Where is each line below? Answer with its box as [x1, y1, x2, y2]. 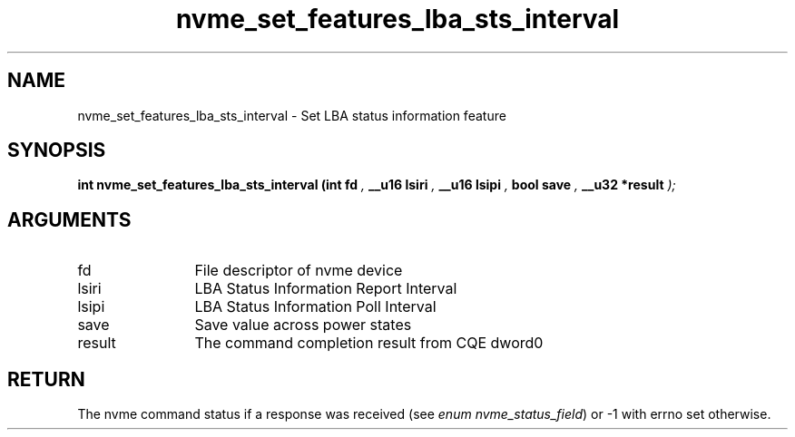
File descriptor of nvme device [194, 261, 403, 280]
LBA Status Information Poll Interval [194, 297, 437, 316]
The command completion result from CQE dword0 [194, 334, 544, 353]
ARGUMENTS [7, 208, 132, 231]
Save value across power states [194, 316, 412, 335]
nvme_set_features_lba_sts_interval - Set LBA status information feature [77, 107, 506, 123]
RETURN [7, 367, 85, 391]
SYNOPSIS [7, 139, 106, 162]
